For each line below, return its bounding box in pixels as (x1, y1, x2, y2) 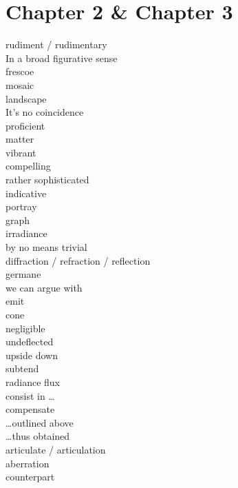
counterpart (6, 469, 55, 484)
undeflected (6, 334, 54, 349)
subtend (6, 361, 39, 376)
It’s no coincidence (6, 105, 84, 119)
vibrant (6, 145, 36, 159)
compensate (6, 402, 55, 416)
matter (6, 132, 34, 146)
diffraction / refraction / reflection (6, 253, 151, 267)
